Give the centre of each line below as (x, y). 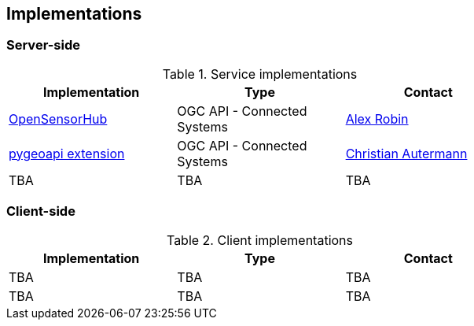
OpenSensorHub (58, 119)
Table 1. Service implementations (260, 74)
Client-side (41, 211)
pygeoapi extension (67, 153)
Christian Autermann (406, 153)
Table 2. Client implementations (260, 240)
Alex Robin (377, 119)
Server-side (44, 45)
